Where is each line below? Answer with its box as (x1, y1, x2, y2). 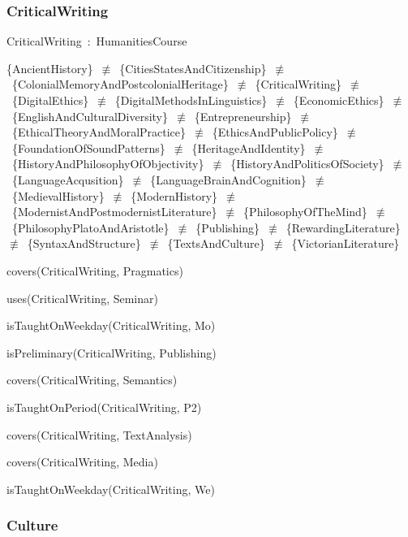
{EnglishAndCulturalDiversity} (11, 107, 169, 124)
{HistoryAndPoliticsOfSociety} (230, 155, 384, 172)
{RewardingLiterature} (286, 219, 401, 236)
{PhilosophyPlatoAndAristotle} (11, 219, 170, 236)
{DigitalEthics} (11, 92, 89, 108)
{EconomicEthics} (293, 92, 384, 108)
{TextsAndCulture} (167, 235, 265, 252)
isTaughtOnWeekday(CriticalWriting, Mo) (6, 317, 216, 334)
